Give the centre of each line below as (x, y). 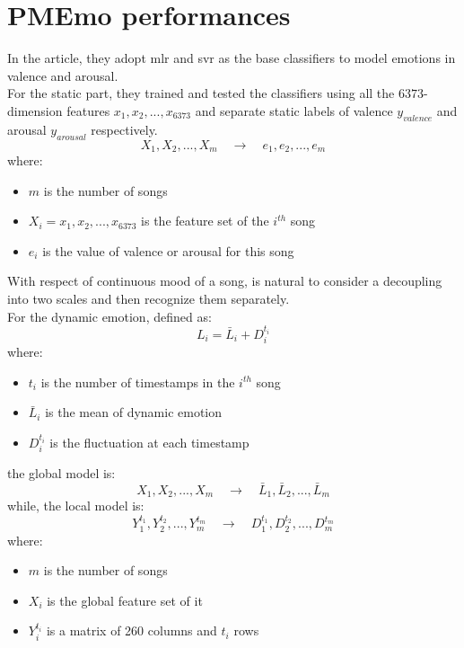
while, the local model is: (76, 506)
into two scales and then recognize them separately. (149, 298)
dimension (35, 110)
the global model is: (61, 473)
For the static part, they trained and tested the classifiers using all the (201, 93)
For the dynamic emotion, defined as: (109, 316)
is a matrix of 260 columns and (131, 630)
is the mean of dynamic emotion (134, 412)
